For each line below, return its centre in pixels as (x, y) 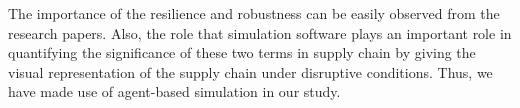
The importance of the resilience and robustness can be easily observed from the (254, 13)
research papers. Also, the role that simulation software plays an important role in (260, 32)
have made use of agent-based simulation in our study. (174, 91)
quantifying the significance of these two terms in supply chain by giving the (242, 52)
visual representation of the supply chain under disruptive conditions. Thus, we (250, 71)
